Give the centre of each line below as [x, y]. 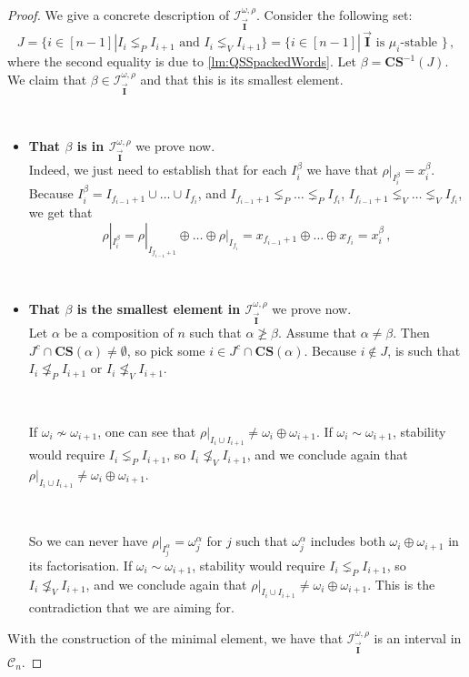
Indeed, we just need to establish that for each [158, 170]
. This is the [401, 584]
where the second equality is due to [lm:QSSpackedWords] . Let [182, 61]
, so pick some [166, 350]
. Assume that [317, 333]
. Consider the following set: [334, 15]
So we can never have [88, 541]
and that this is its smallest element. [242, 79]
